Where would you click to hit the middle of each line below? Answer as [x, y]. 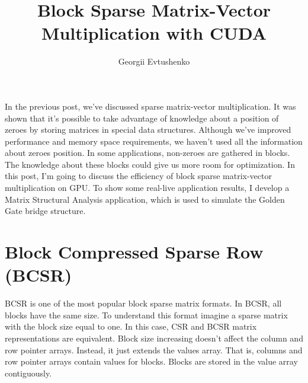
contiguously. [28, 373]
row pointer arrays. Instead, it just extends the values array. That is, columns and [154, 350]
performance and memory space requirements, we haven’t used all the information [154, 141]
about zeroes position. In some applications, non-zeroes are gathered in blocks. [147, 153]
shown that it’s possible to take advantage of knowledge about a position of [142, 118]
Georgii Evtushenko [154, 61]
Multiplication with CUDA [154, 33]
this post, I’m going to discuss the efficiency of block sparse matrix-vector [138, 176]
